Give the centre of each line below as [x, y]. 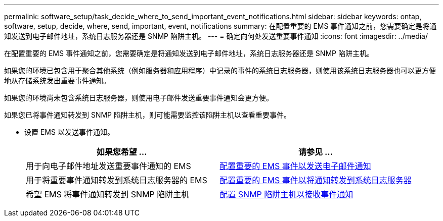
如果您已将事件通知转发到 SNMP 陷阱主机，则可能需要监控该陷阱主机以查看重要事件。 [147, 115]
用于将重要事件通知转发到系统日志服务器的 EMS [117, 180]
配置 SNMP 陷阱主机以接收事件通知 [286, 194]
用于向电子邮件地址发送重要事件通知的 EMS [108, 166]
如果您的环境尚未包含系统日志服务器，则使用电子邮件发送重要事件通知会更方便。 [139, 98]
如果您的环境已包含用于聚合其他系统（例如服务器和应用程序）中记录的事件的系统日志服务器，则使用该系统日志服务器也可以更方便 [220, 70]
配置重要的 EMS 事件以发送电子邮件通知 [295, 166]
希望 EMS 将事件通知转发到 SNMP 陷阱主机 [108, 194]
